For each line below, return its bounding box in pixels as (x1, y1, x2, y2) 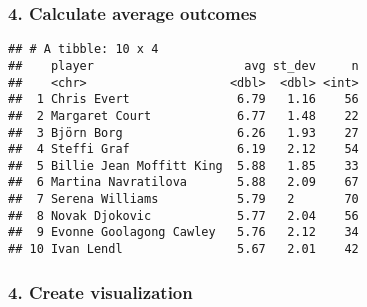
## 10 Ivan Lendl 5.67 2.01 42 (8, 242, 359, 257)
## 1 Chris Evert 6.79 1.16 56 (8, 92, 359, 107)
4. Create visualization (8, 279, 193, 304)
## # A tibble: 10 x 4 (8, 42, 159, 57)
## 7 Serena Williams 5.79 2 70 (8, 192, 359, 207)
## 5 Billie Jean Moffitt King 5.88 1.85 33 (8, 158, 359, 173)
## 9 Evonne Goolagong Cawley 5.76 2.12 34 (8, 225, 359, 240)
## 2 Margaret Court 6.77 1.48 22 (8, 108, 359, 123)
